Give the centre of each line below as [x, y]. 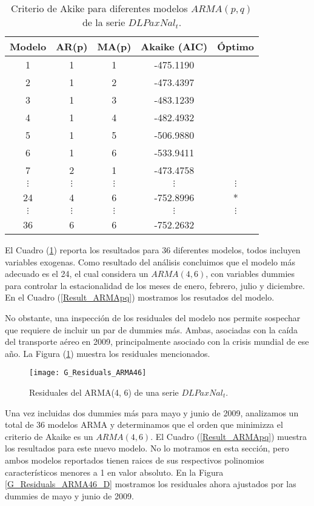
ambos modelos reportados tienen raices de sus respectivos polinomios [135, 460]
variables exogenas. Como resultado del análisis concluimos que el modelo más [150, 261]
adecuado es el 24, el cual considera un [77, 274]
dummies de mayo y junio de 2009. [69, 495]
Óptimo [236, 46]
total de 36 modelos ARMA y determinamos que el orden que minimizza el [144, 424]
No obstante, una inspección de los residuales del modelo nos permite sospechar [153, 317]
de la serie [104, 22]
